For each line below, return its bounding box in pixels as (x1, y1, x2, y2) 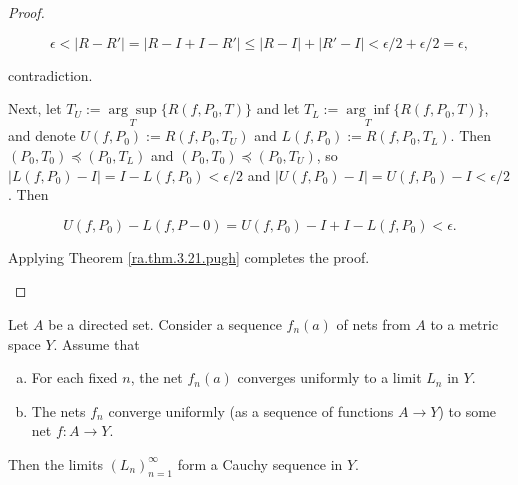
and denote (8, 125, 76, 146)
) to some (438, 400, 497, 421)
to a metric (430, 313, 499, 334)
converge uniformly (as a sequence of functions (108, 400, 394, 421)
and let (256, 98, 300, 119)
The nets (31, 400, 86, 421)
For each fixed (31, 367, 118, 388)
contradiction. (8, 64, 93, 85)
